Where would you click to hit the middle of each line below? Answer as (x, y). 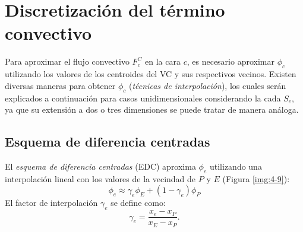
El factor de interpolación (51, 203)
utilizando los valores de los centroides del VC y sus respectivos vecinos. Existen (151, 74)
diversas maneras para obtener (60, 85)
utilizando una (236, 166)
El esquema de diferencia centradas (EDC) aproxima (100, 166)
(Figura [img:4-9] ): (256, 178)
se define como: (138, 203)
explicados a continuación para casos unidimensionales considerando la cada (143, 98)
